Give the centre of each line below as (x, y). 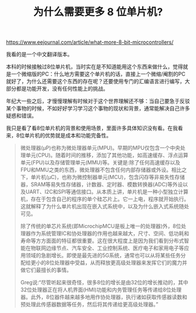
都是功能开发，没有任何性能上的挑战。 (62, 89)
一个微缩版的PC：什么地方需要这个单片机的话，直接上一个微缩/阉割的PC (98, 74)
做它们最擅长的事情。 (46, 270)
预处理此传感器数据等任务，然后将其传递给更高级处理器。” (89, 304)
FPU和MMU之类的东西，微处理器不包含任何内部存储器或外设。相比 (101, 170)
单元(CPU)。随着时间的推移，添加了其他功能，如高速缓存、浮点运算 (107, 155)
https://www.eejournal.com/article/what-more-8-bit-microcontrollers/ (90, 42)
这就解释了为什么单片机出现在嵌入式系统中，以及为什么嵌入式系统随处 (105, 207)
